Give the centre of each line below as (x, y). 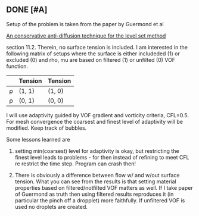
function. (17, 66)
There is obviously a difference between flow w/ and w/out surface (97, 175)
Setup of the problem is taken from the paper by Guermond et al (85, 24)
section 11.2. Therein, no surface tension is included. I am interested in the (97, 47)
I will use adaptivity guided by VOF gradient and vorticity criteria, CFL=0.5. (98, 115)
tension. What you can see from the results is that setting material (96, 181)
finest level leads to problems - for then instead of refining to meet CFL (102, 157)
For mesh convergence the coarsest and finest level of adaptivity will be (95, 121)
